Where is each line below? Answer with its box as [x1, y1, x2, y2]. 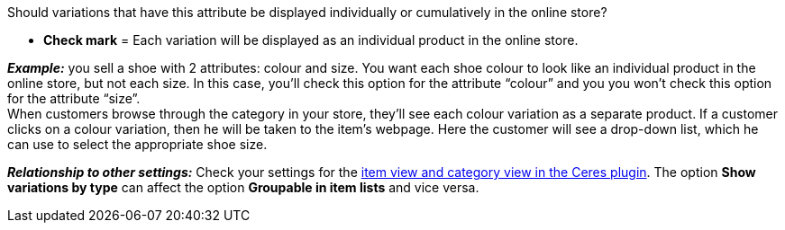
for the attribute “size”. [7, 91, 141, 106]
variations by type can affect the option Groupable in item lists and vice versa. [7, 180, 479, 195]
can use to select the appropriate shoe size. [7, 137, 268, 152]
